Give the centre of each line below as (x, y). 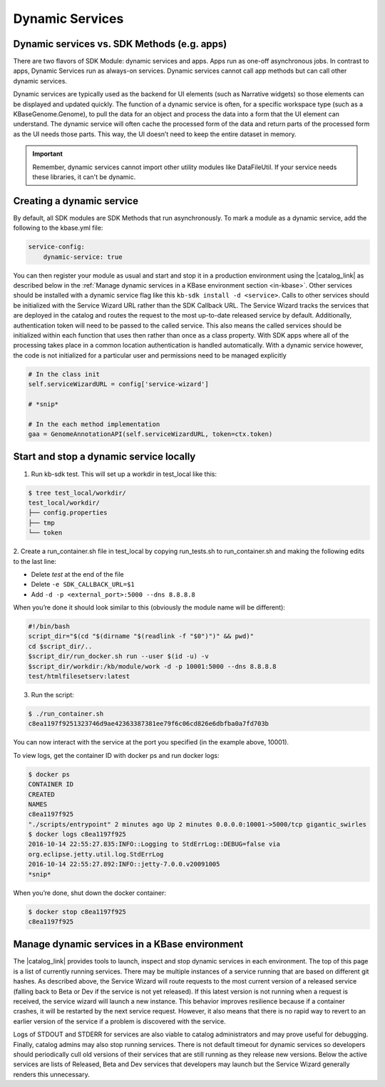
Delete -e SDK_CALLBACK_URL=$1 (83, 585)
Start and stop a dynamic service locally (104, 457)
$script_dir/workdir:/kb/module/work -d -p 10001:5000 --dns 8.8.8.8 (152, 666)
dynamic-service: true (83, 257)
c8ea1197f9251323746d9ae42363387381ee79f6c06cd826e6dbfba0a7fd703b (149, 724)
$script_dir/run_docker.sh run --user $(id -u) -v (119, 656)
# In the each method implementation (94, 424)
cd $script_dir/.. (60, 646)
